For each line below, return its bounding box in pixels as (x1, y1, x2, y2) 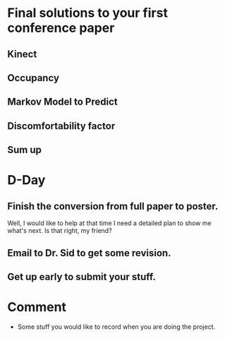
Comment (7, 299, 67, 315)
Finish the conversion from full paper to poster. (7, 200, 219, 212)
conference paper (7, 20, 115, 36)
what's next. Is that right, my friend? (7, 227, 112, 235)
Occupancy (7, 72, 60, 84)
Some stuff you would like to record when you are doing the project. (17, 322, 216, 331)
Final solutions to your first (7, 5, 168, 21)
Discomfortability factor (7, 120, 116, 132)
